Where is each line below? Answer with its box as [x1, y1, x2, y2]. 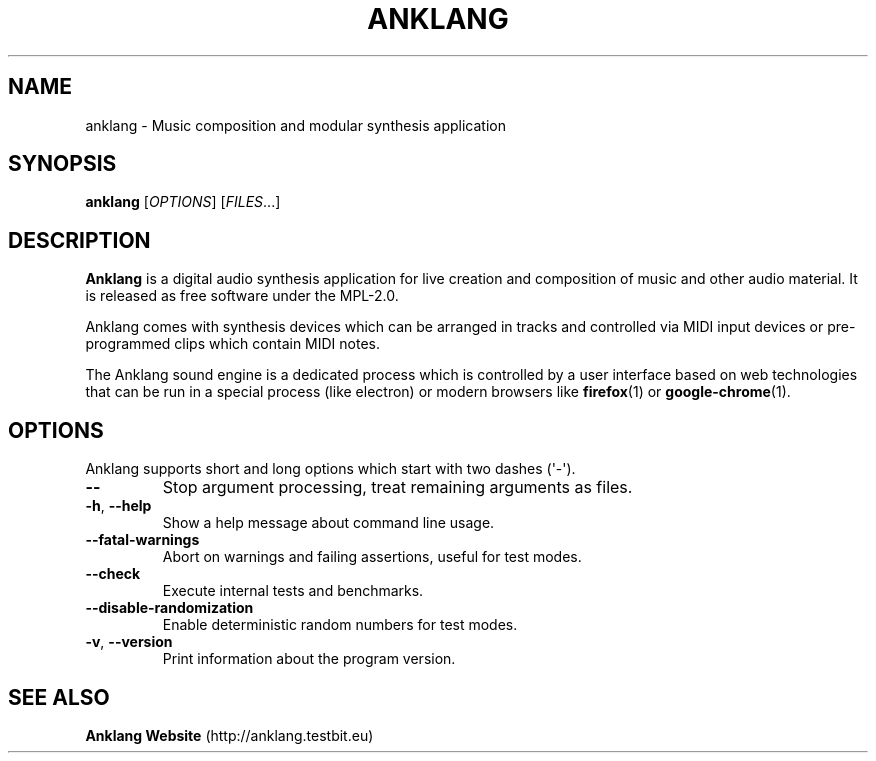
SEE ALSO [8, 684, 110, 710]
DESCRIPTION [8, 227, 151, 253]
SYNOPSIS [8, 151, 117, 177]
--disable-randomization [85, 599, 254, 617]
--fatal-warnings [85, 531, 200, 549]
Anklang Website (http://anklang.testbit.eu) [85, 726, 374, 744]
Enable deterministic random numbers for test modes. [162, 616, 518, 634]
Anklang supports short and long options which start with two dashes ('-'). [85, 460, 576, 478]
